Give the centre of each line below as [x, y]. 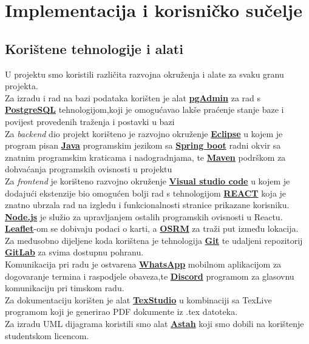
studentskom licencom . [47, 335]
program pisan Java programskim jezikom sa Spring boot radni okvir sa [143, 145]
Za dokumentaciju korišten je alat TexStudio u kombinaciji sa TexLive [138, 299]
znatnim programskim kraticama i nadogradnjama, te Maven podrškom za [145, 157]
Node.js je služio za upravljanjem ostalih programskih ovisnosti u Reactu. [144, 216]
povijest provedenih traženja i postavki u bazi [90, 121]
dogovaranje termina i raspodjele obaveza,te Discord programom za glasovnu [150, 276]
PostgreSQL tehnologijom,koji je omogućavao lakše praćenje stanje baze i [144, 110]
